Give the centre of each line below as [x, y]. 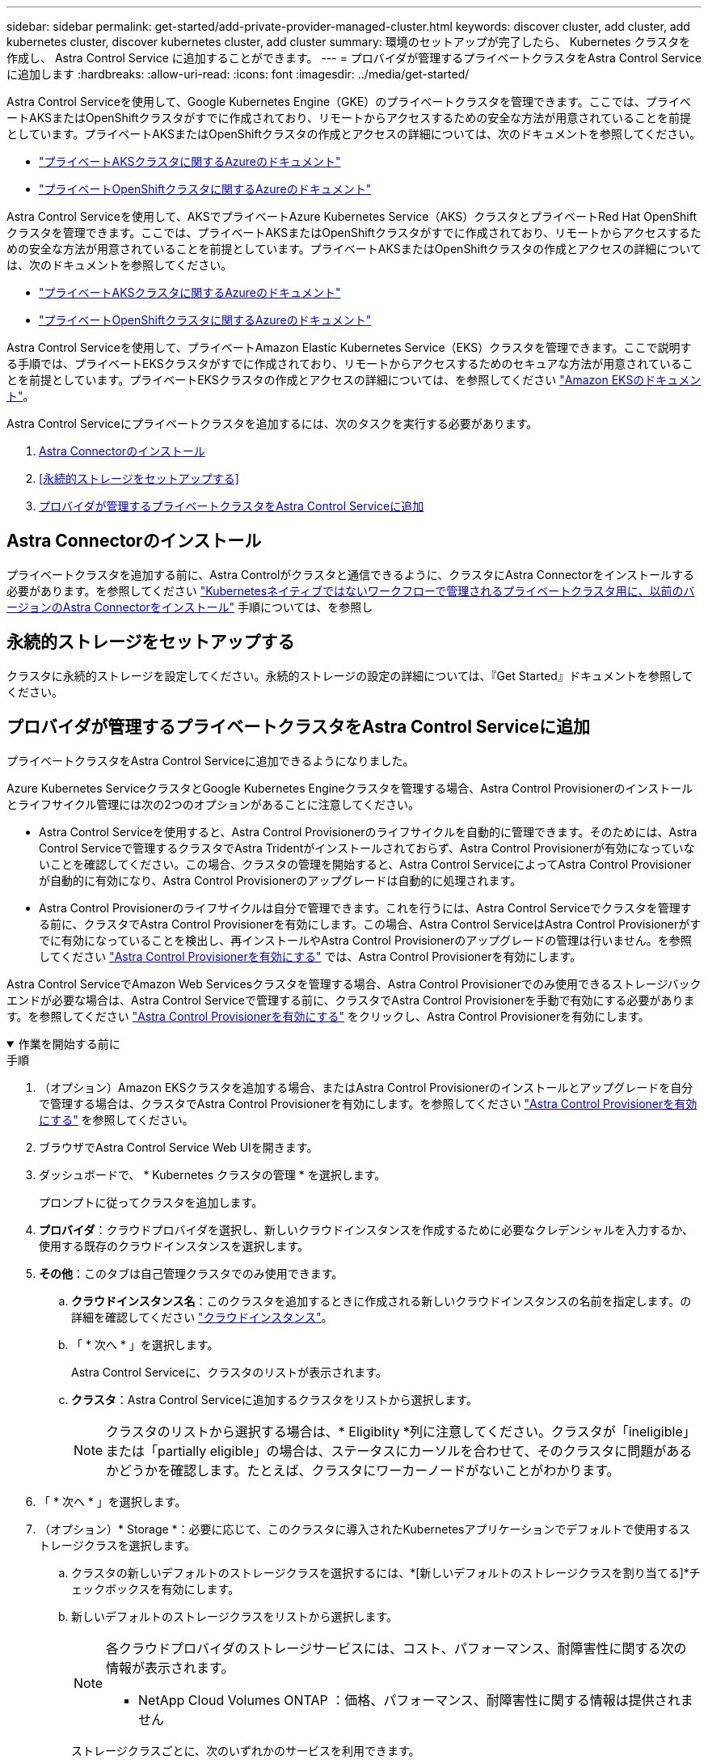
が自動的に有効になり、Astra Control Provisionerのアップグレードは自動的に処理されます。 [280, 880]
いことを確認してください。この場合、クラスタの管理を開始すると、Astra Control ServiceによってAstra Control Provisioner [365, 864]
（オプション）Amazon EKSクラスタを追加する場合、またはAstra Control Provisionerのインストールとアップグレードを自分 [366, 1087]
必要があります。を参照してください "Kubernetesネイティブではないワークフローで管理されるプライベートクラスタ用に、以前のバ [351, 590]
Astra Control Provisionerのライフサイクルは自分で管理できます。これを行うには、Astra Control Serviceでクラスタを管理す [365, 907]
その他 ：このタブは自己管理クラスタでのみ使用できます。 [191, 1273]
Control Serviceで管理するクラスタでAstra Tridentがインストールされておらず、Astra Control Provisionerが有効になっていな [367, 848]
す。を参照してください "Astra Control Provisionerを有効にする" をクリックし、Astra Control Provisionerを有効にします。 [328, 1016]
